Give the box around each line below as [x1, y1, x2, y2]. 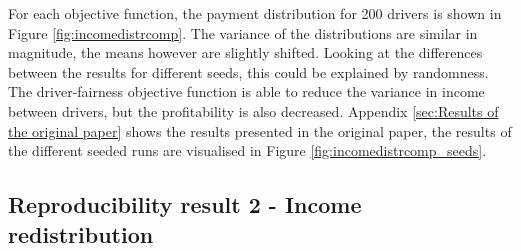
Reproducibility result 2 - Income [8, 189, 362, 220]
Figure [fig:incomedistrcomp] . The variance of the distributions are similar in [8, 22, 478, 43]
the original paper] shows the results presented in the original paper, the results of [8, 120, 512, 141]
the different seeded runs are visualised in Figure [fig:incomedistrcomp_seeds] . [8, 140, 487, 161]
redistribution [8, 218, 154, 249]
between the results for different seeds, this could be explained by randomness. [8, 61, 489, 82]
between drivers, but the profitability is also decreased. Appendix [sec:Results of [8, 100, 499, 121]
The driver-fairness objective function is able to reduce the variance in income [8, 81, 485, 102]
